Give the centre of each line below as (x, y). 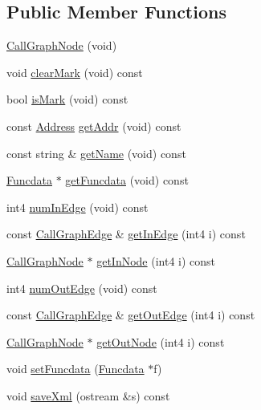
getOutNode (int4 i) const (161, 341)
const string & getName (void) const (96, 153)
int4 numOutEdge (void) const (82, 288)
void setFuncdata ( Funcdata (75, 369)
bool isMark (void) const (67, 99)
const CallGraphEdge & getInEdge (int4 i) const (126, 234)
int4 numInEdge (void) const (77, 207)
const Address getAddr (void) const (94, 126)
